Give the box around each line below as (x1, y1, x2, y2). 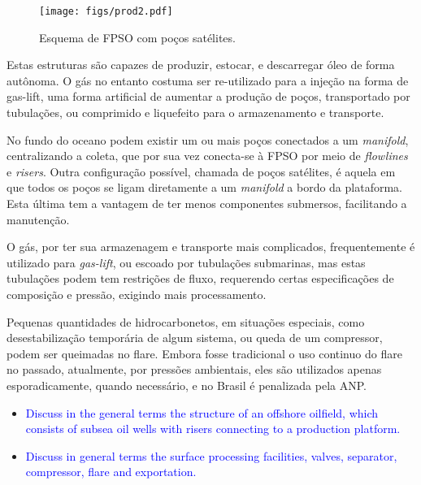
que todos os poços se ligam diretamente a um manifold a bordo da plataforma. (7, 179, 402, 196)
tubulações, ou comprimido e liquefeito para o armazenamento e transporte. (7, 104, 384, 121)
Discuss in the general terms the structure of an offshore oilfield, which (25, 404, 379, 421)
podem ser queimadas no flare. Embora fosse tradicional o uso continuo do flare (7, 344, 402, 362)
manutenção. (7, 210, 70, 227)
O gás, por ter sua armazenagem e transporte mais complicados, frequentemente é (7, 238, 415, 255)
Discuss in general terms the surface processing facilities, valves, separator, (25, 447, 397, 464)
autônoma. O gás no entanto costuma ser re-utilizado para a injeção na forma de (7, 71, 409, 89)
